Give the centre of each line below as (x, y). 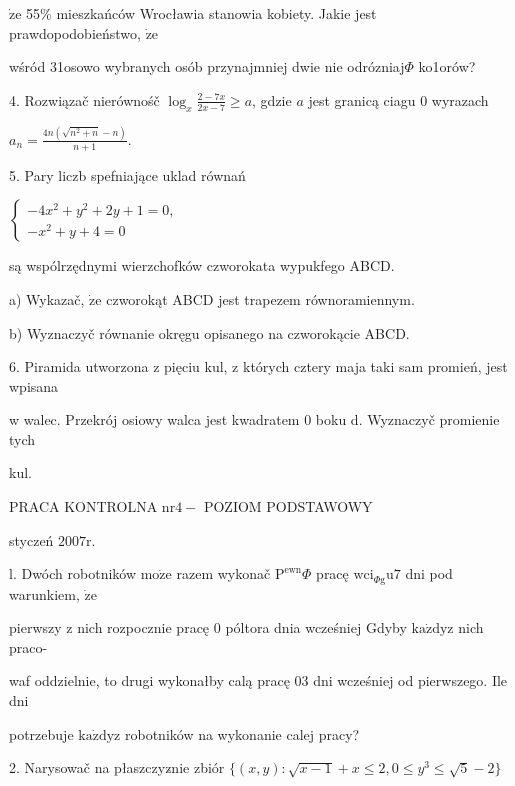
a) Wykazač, (47, 298)
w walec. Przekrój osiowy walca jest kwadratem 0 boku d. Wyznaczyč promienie (254, 419)
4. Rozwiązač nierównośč (84, 99)
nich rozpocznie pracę (143, 627)
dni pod (429, 573)
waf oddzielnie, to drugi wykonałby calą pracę (149, 680)
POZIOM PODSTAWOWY (288, 506)
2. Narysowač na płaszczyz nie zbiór (117, 767)
